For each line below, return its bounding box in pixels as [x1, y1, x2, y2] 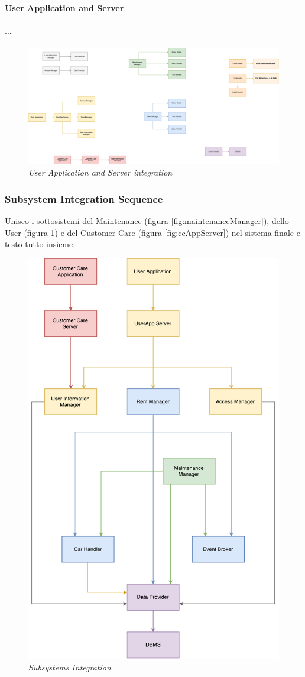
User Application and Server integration [28, 166, 173, 179]
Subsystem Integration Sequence [5, 191, 163, 206]
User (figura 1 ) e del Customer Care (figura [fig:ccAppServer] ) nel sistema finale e [5, 226, 300, 238]
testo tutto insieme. [5, 238, 76, 250]
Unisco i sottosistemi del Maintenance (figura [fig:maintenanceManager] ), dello [5, 215, 289, 227]
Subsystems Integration [28, 660, 111, 673]
